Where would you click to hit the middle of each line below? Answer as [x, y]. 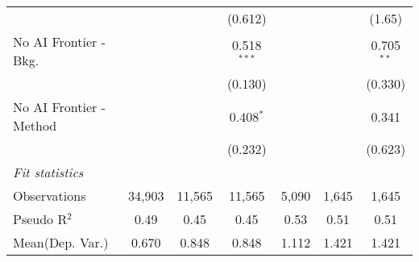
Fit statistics [48, 172]
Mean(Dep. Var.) [61, 242]
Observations [50, 195]
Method [35, 125]
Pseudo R [40, 219]
